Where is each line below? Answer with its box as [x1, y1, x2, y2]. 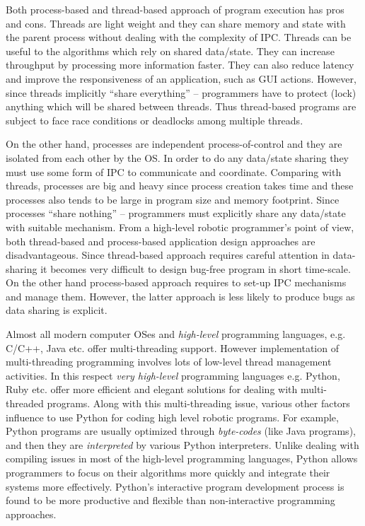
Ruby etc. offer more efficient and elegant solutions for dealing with [6, 382, 298, 397]
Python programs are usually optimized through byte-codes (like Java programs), [6, 423, 356, 438]
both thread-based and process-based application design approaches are [6, 233, 315, 248]
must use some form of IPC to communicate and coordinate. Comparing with [6, 164, 342, 179]
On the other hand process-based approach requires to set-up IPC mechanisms [6, 275, 347, 290]
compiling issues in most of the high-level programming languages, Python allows [6, 451, 358, 466]
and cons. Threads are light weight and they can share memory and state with [6, 16, 346, 30]
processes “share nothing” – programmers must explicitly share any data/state [6, 206, 346, 221]
